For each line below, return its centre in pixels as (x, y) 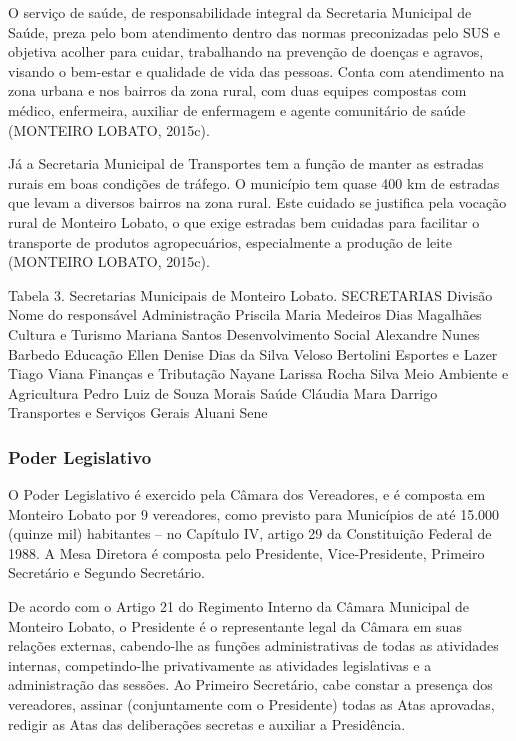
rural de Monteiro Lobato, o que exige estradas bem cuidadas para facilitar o (244, 221)
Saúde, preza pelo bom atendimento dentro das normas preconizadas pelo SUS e (254, 31)
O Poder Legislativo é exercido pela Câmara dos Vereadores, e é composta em (247, 494)
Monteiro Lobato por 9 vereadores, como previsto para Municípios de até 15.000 (254, 513)
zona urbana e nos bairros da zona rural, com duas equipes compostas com (237, 90)
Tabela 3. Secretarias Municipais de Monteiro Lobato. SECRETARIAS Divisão (250, 294)
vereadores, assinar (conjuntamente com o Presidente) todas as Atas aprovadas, (251, 704)
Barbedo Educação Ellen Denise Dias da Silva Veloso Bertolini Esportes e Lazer (253, 353)
